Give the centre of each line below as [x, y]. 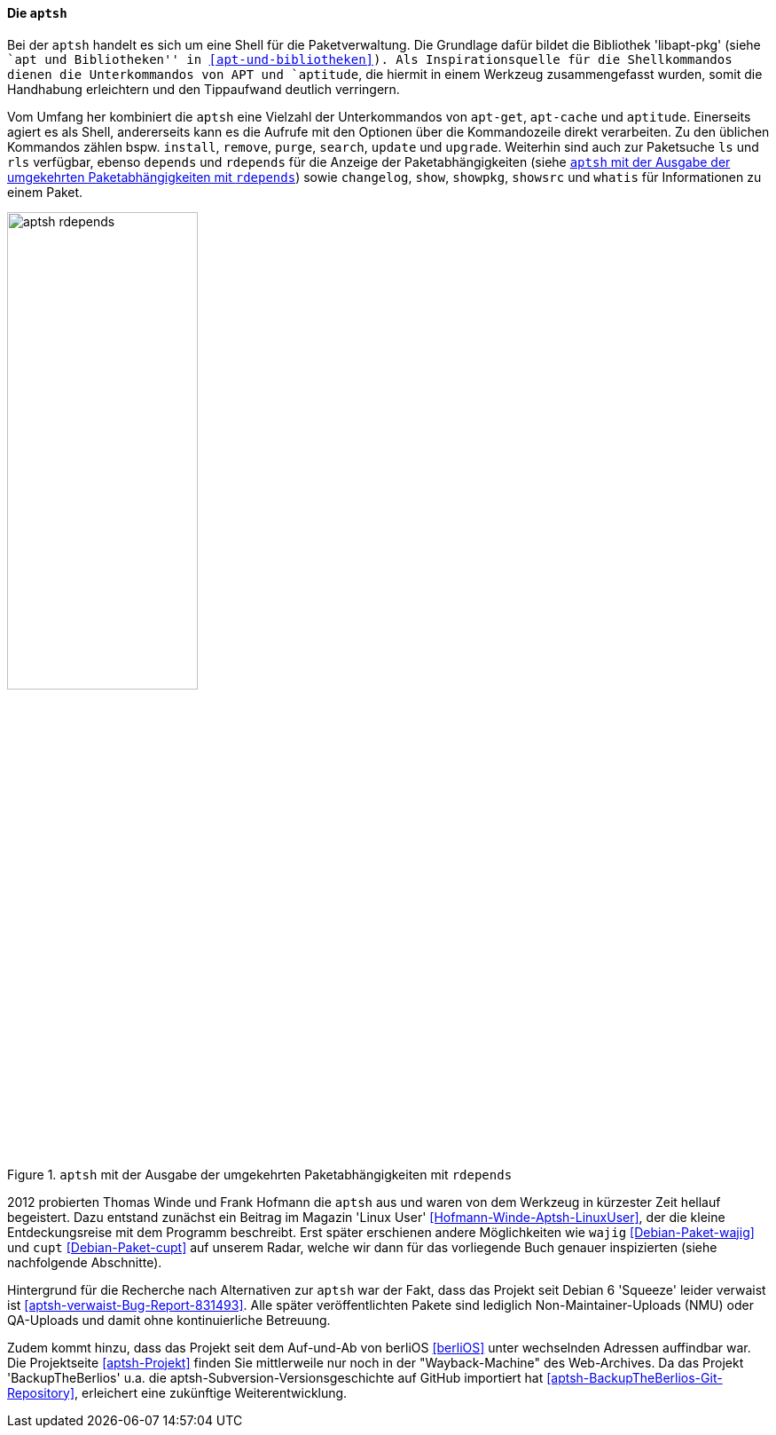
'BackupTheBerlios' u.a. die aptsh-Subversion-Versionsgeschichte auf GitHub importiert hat [275, 1377]
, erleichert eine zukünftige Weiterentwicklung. [211, 1392]
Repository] [41, 1392]
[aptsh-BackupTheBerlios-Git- [635, 1377]
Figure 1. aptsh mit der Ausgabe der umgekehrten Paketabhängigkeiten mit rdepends [260, 1174]
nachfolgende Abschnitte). [85, 1262]
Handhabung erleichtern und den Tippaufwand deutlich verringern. [204, 89]
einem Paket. [45, 192]
